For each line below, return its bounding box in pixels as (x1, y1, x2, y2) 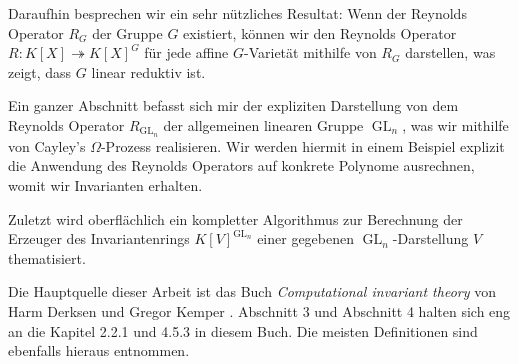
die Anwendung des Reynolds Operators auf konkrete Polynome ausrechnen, (8, 155, 475, 176)
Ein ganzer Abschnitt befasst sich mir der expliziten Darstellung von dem (8, 95, 459, 116)
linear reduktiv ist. (91, 61, 206, 82)
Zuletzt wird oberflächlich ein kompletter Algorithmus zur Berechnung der (8, 208, 463, 229)
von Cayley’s (8, 135, 86, 156)
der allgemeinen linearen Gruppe (163, 114, 364, 135)
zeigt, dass (8, 61, 72, 82)
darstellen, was (405, 42, 496, 63)
